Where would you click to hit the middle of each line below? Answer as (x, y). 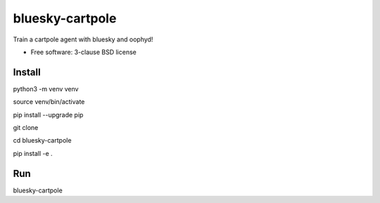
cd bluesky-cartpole (42, 140)
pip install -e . (33, 153)
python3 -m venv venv (46, 89)
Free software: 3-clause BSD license (83, 52)
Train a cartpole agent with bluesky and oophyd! (83, 39)
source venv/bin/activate (49, 102)
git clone (26, 128)
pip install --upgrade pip (48, 114)
